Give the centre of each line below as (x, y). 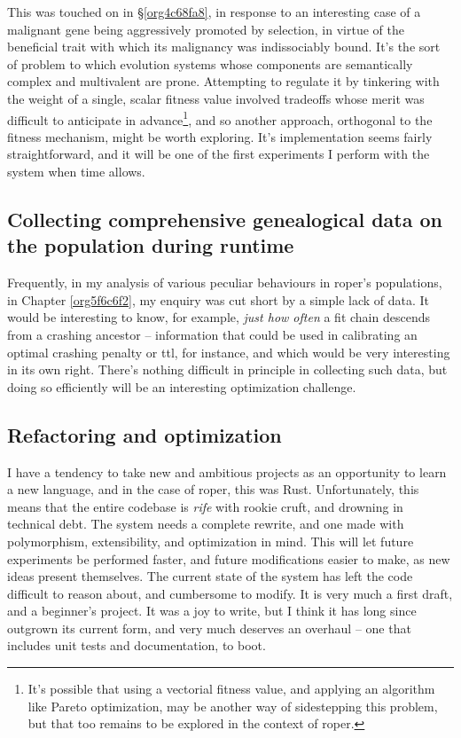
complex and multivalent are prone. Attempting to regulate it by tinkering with (223, 81)
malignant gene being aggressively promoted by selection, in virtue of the (206, 29)
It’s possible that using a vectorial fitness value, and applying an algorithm (231, 689)
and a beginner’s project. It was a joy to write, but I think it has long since (212, 611)
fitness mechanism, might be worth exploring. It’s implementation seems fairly (220, 136)
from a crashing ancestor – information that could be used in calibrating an (212, 334)
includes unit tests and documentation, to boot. (137, 645)
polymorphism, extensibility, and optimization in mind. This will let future (211, 541)
